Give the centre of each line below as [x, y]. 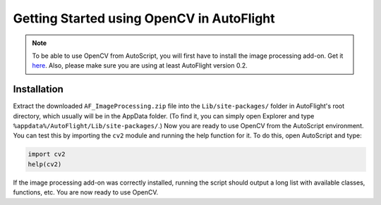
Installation [38, 89]
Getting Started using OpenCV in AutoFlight [144, 18]
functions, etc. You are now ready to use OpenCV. [86, 192]
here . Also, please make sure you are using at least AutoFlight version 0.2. [140, 66]
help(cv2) [45, 164]
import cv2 [47, 154]
